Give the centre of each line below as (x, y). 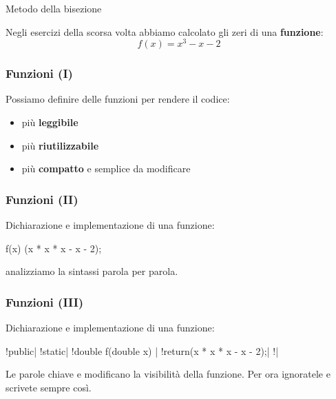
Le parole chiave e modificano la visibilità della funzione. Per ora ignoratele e (168, 374)
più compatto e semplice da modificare (106, 168)
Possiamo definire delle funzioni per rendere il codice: (118, 99)
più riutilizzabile (60, 145)
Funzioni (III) (45, 301)
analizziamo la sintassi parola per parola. (92, 271)
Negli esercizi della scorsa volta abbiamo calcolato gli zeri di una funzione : (165, 31)
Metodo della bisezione (54, 8)
